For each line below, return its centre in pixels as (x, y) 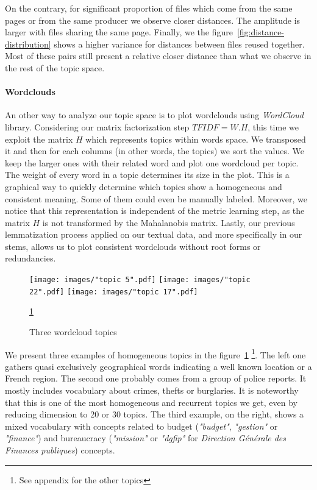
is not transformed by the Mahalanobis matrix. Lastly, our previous (169, 222)
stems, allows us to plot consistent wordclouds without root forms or (133, 246)
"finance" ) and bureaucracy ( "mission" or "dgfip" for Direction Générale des (146, 438)
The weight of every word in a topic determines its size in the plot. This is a (147, 175)
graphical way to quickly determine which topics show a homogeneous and (144, 186)
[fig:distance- (261, 32)
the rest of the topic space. (55, 67)
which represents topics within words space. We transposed (196, 139)
